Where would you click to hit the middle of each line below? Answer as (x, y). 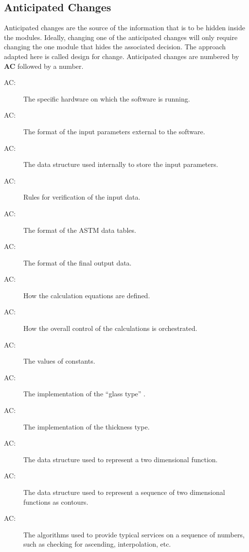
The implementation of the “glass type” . (84, 394)
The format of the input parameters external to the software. (114, 131)
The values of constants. (59, 361)
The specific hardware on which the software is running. (107, 98)
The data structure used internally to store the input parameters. (121, 164)
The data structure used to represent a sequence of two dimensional (124, 492)
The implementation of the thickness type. (87, 426)
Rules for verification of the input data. (82, 197)
